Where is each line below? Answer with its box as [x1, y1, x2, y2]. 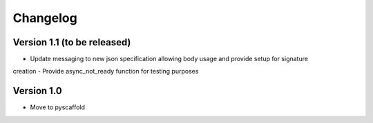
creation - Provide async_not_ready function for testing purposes [12, 67, 199, 76]
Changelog [12, 10, 77, 25]
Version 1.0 [12, 85, 62, 97]
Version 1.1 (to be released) [12, 36, 131, 48]
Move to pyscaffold [30, 103, 86, 111]
